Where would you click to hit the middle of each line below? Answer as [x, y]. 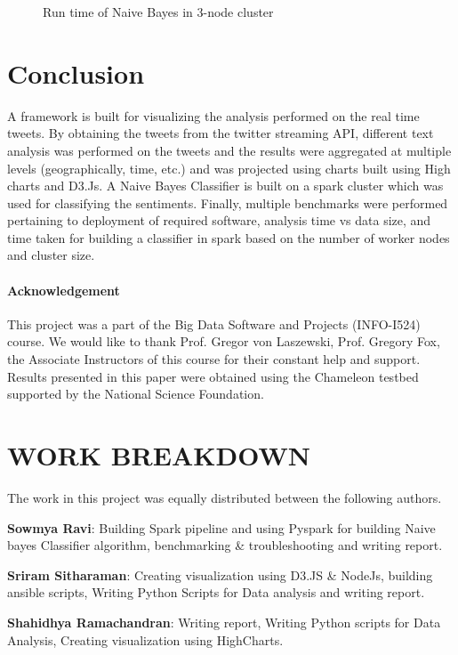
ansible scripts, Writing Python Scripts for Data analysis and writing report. [216, 592]
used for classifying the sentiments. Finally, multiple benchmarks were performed [228, 202]
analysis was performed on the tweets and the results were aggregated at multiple [229, 150]
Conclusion [76, 73]
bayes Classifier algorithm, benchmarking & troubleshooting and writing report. [225, 545]
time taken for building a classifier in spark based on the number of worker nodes [229, 237]
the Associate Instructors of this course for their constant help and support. [214, 359]
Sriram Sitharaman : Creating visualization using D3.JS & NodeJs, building [220, 574]
